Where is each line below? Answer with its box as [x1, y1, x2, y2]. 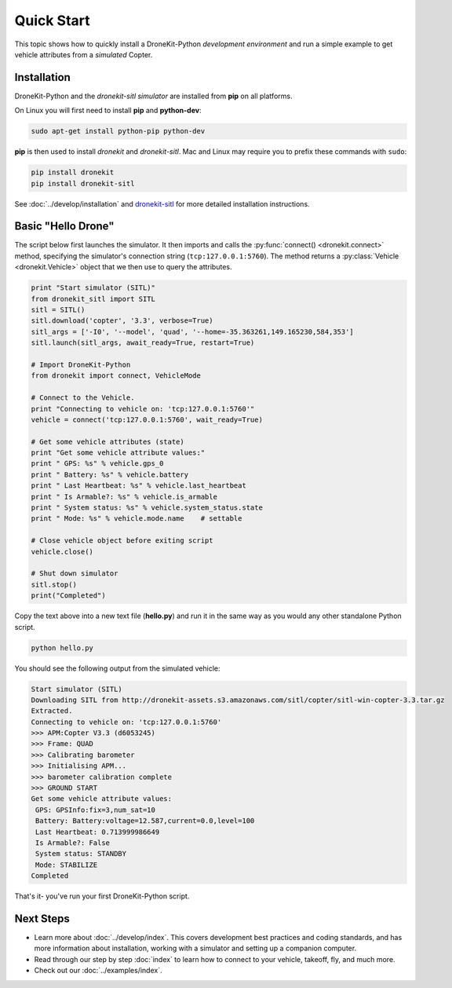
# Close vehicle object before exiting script [31, 536, 213, 545]
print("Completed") [31, 591, 106, 600]
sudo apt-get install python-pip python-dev [31, 126, 206, 136]
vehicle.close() [31, 547, 94, 556]
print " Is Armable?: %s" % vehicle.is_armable [31, 492, 217, 501]
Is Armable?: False [35, 838, 110, 847]
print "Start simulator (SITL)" [31, 284, 156, 292]
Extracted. [31, 707, 73, 715]
